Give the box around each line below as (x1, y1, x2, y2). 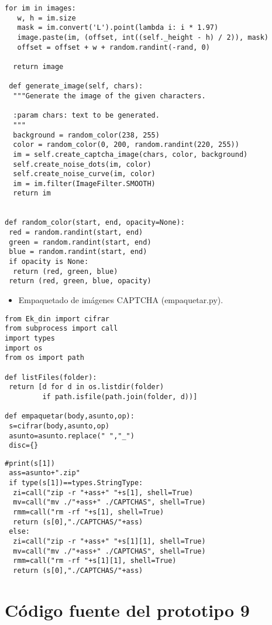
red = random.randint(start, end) (9, 228, 143, 237)
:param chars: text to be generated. (13, 111, 160, 120)
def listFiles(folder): (5, 373, 97, 382)
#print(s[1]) (5, 459, 55, 468)
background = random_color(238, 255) (13, 131, 160, 139)
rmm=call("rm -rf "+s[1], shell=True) (13, 508, 164, 517)
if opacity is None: (9, 257, 89, 266)
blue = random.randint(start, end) (9, 248, 147, 256)
